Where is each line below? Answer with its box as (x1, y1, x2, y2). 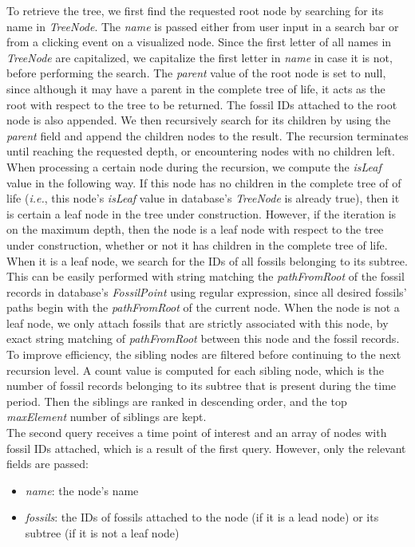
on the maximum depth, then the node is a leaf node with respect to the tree (6, 221, 384, 238)
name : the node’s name (25, 482, 139, 498)
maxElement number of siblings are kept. (6, 408, 207, 425)
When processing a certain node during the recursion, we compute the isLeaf (6, 158, 381, 175)
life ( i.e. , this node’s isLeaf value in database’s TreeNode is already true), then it (6, 190, 400, 207)
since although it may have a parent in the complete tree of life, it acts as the (6, 80, 385, 96)
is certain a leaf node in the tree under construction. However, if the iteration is (6, 205, 397, 222)
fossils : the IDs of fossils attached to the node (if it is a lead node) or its (25, 509, 379, 525)
